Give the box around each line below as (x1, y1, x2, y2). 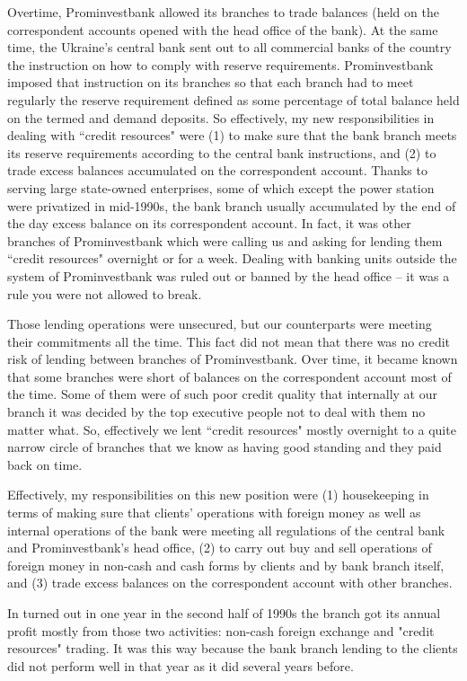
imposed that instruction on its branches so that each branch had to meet (7, 73, 414, 92)
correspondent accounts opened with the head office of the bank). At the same (7, 20, 438, 39)
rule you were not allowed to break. (7, 284, 202, 303)
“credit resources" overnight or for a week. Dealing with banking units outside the (7, 249, 457, 268)
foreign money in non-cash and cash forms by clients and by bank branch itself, (7, 555, 445, 574)
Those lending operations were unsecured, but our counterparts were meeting (7, 314, 432, 333)
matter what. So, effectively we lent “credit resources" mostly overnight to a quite (7, 420, 456, 438)
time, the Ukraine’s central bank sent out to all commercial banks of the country (7, 38, 452, 57)
